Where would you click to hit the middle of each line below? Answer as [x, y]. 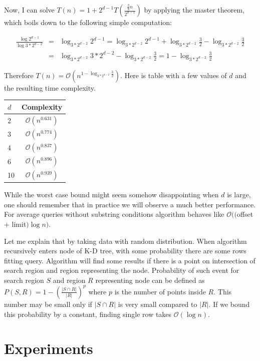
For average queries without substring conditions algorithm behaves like [114, 214]
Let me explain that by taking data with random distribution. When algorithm [125, 241]
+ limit [15, 224]
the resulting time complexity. [50, 87]
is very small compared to [158, 304]
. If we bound [229, 304]
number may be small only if [48, 304]
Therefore [19, 75]
